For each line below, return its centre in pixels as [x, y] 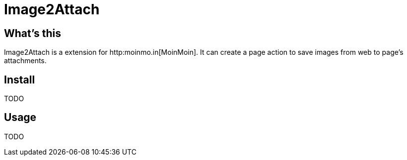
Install [20, 80]
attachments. [25, 61]
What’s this [33, 33]
